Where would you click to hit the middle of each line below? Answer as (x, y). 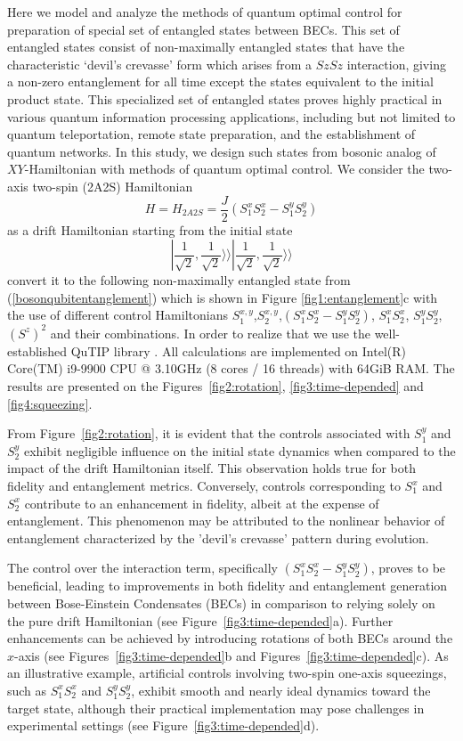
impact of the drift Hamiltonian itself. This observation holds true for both (212, 468)
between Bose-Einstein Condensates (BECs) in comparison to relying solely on (221, 603)
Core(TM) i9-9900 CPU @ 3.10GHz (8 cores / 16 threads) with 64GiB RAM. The (231, 368)
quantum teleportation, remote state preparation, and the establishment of (211, 134)
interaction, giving (396, 64)
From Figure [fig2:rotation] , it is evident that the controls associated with (209, 433)
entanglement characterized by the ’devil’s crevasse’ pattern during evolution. (218, 537)
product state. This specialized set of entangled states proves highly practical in (225, 98)
